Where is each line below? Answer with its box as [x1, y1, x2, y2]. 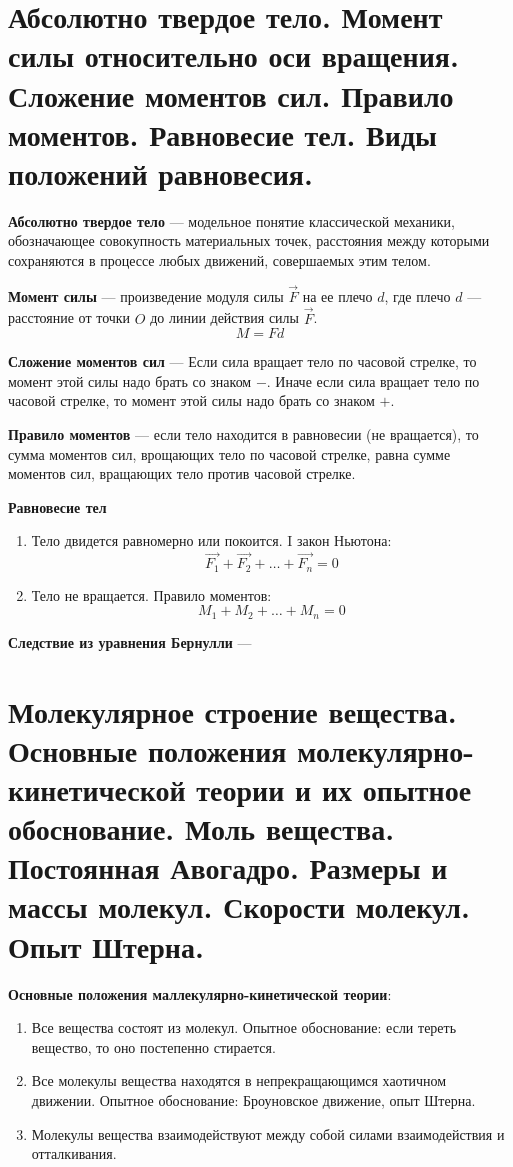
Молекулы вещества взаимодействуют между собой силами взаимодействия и [31, 1123, 505, 1144]
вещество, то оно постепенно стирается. [31, 1036, 276, 1057]
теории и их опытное [196, 768, 472, 809]
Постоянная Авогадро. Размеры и [8, 847, 448, 888]
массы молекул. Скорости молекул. [8, 886, 470, 927]
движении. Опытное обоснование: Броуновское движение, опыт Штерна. [31, 1089, 476, 1110]
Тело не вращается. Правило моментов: [31, 584, 272, 605]
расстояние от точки [8, 307, 131, 328]
